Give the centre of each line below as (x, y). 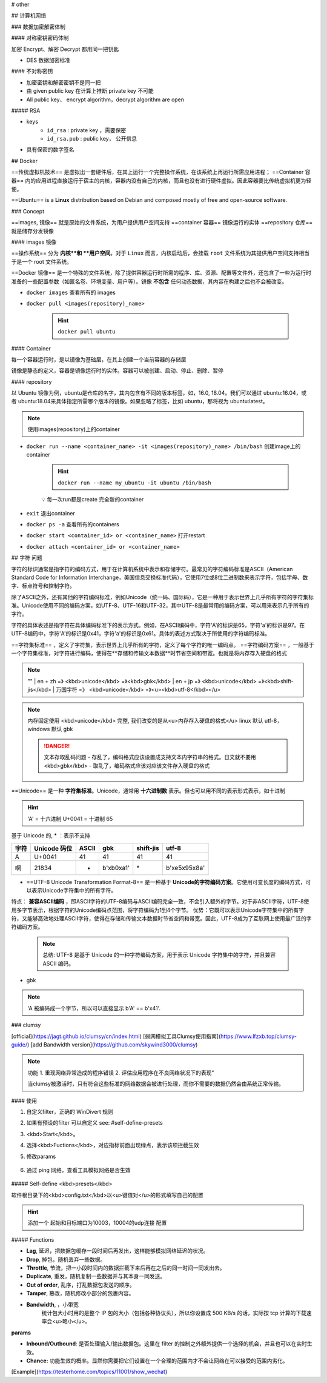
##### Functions (33, 1239)
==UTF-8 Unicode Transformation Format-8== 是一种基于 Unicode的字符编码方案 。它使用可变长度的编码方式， (166, 882)
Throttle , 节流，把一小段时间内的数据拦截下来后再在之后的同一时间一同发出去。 (126, 1268)
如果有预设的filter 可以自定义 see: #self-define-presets (94, 1123)
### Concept (28, 211)
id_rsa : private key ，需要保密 (87, 130)
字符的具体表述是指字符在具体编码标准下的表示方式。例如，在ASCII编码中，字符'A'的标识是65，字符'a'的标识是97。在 (158, 625)
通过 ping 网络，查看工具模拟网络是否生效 (78, 1170)
